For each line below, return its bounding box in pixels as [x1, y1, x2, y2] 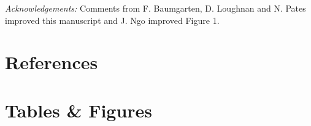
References [5, 50, 98, 75]
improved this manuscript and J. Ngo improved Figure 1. [5, 13, 220, 26]
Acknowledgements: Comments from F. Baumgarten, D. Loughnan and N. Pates [5, 2, 306, 14]
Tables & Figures [5, 97, 153, 122]
